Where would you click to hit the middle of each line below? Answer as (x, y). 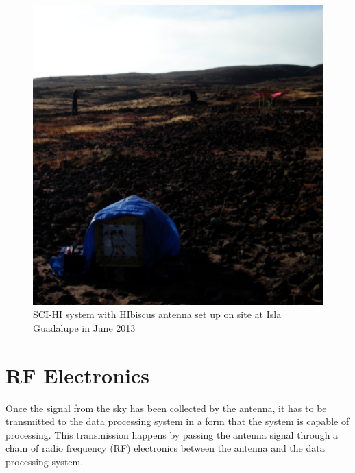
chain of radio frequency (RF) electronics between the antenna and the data (165, 448)
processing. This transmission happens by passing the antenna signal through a (172, 434)
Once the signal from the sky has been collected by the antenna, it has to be (166, 408)
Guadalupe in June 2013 (84, 327)
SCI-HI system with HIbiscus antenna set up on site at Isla (157, 314)
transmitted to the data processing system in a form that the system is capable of (177, 421)
